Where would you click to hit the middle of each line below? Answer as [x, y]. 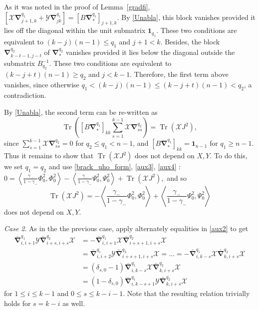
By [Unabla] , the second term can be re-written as [81, 112]
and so [177, 177]
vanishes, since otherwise [42, 85]
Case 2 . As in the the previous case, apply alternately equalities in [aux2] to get [126, 228]
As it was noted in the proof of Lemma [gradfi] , [77, 6]
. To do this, [229, 155]
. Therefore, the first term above [179, 74]
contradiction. [25, 95]
